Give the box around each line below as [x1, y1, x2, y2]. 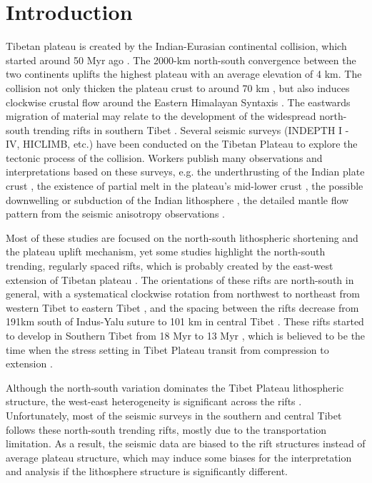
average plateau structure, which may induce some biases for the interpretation [6, 449, 352, 464]
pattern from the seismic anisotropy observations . [6, 206, 225, 221]
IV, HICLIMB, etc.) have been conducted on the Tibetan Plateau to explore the [6, 136, 358, 151]
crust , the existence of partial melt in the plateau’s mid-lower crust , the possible [6, 178, 363, 193]
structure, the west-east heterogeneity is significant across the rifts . [6, 394, 302, 409]
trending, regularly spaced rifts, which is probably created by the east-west [6, 258, 333, 273]
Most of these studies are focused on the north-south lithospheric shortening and [6, 230, 358, 245]
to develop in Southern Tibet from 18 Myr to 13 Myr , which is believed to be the [6, 328, 366, 342]
